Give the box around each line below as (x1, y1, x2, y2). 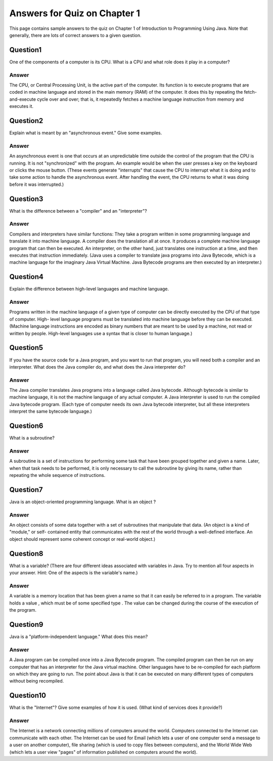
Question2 (9, 116, 43, 125)
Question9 (9, 620, 43, 629)
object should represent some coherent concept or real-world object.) (9, 536, 156, 542)
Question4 (9, 272, 44, 281)
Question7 (9, 485, 43, 494)
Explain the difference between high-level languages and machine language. (9, 286, 169, 292)
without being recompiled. (9, 678, 64, 684)
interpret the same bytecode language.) (9, 408, 92, 415)
